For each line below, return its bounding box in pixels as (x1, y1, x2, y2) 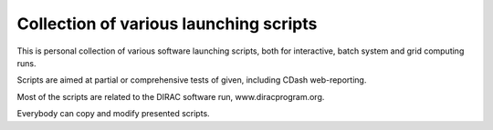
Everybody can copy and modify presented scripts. (16, 108, 210, 119)
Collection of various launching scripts (16, 14, 318, 34)
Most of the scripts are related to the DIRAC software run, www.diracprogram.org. (16, 91, 325, 102)
